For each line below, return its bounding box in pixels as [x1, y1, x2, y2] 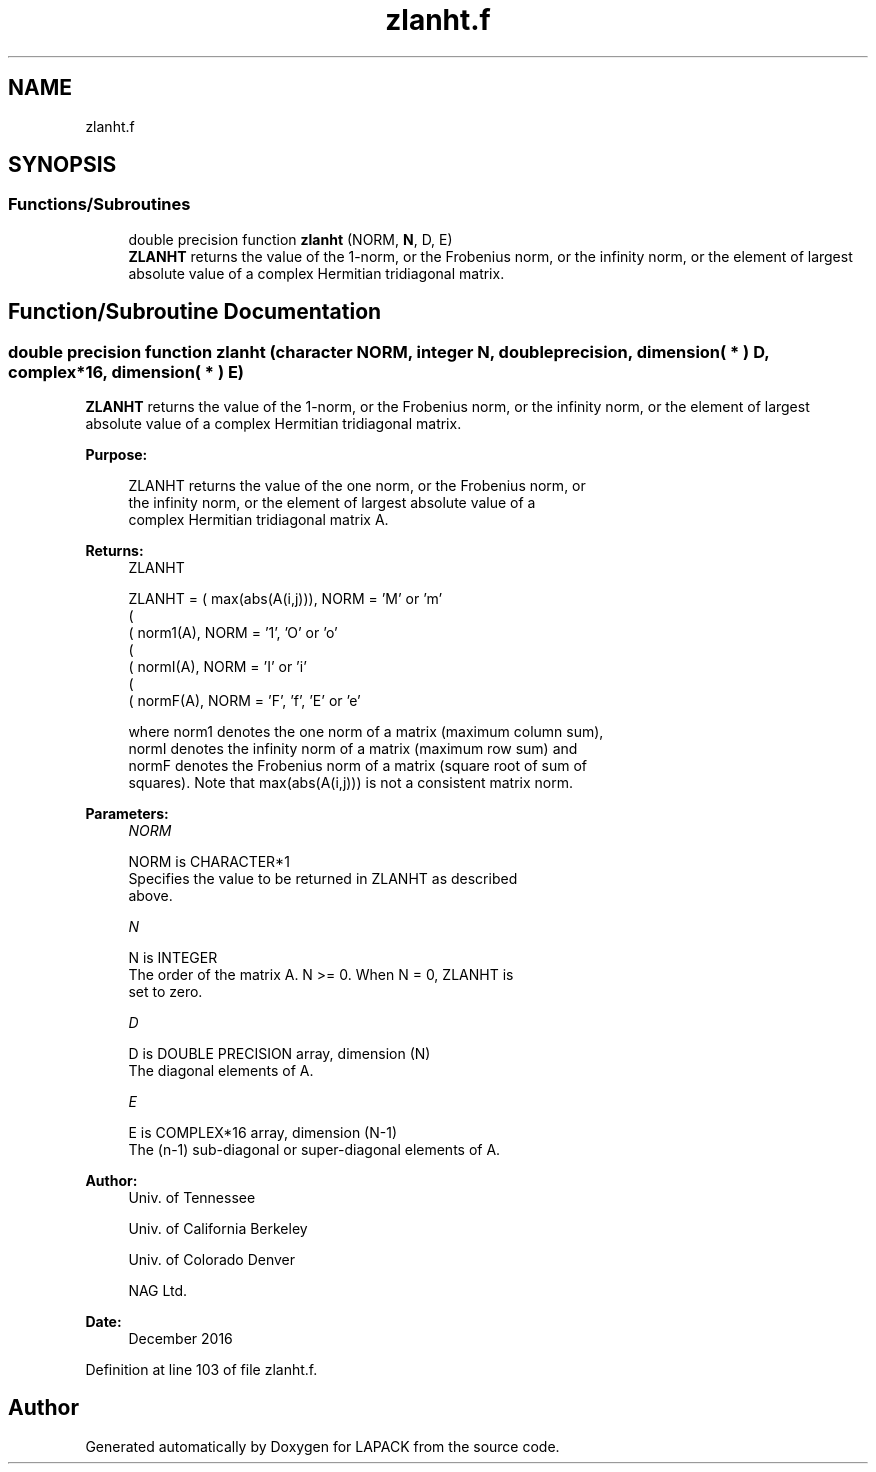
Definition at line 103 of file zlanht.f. [85, 1361, 318, 1379]
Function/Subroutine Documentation [8, 299, 382, 325]
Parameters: [85, 805, 169, 823]
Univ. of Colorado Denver [128, 1251, 296, 1269]
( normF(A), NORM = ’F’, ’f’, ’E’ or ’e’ [128, 692, 361, 710]
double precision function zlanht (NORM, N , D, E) [128, 230, 453, 248]
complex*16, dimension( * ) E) [8, 361, 245, 382]
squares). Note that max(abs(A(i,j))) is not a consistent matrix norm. [128, 774, 573, 792]
